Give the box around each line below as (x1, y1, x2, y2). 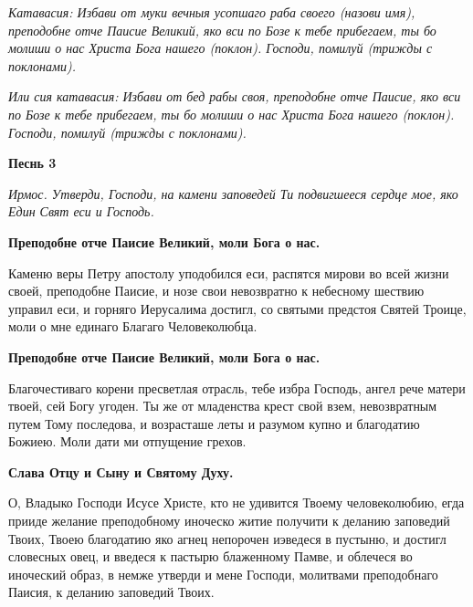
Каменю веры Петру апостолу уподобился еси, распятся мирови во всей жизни (8, 263, 449, 282)
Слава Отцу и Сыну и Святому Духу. (8, 462, 234, 481)
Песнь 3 (8, 153, 57, 173)
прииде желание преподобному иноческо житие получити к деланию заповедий (8, 511, 450, 530)
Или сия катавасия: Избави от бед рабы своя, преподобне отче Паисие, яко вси (8, 87, 461, 106)
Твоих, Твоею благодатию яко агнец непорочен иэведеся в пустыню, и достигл (8, 529, 447, 548)
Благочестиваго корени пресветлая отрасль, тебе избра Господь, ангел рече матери (8, 378, 466, 397)
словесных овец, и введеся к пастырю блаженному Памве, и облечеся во (8, 547, 413, 566)
